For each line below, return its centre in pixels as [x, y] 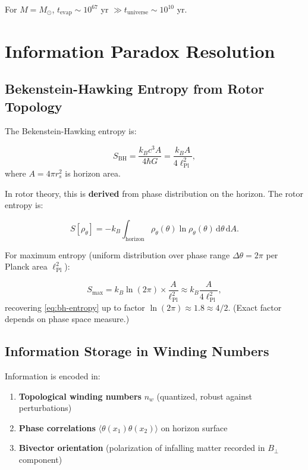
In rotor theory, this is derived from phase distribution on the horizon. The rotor [154, 193]
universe [138, 13]
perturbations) [45, 408]
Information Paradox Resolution [140, 50]
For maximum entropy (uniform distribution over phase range [117, 254]
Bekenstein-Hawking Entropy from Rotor [135, 89]
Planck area [26, 266]
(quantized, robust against [204, 396]
